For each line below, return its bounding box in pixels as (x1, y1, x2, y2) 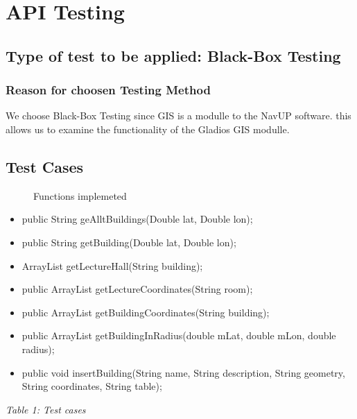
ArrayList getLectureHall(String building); (21, 258, 203, 273)
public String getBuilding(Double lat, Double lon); (21, 234, 236, 249)
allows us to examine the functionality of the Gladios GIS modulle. (6, 121, 290, 136)
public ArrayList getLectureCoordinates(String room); (21, 282, 253, 296)
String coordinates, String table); (21, 379, 162, 393)
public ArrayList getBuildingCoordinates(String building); (21, 305, 270, 319)
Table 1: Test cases (6, 402, 86, 416)
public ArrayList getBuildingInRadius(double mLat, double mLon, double (21, 328, 336, 343)
